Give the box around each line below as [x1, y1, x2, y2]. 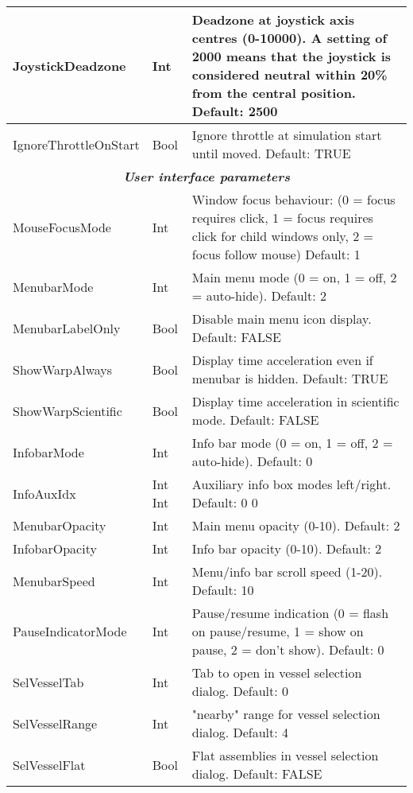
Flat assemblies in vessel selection [191, 746, 379, 764]
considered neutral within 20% [191, 65, 388, 84]
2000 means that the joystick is [191, 47, 392, 65]
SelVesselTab [13, 672, 84, 691]
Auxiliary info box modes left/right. [191, 475, 392, 493]
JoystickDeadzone [13, 56, 126, 75]
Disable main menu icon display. [191, 309, 372, 328]
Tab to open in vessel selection [191, 663, 362, 682]
